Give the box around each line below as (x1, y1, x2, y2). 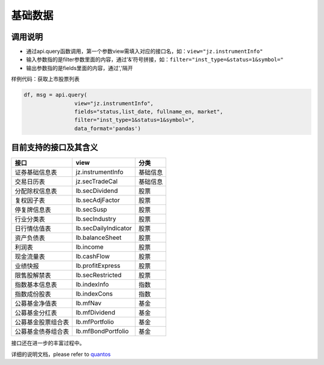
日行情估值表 (14, 225, 51, 233)
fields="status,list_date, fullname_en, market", (74, 108, 223, 115)
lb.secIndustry (76, 215, 116, 223)
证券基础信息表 (14, 168, 57, 177)
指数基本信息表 (14, 280, 57, 289)
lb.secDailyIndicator (76, 224, 132, 233)
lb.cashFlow (76, 252, 110, 261)
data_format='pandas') (74, 125, 141, 132)
